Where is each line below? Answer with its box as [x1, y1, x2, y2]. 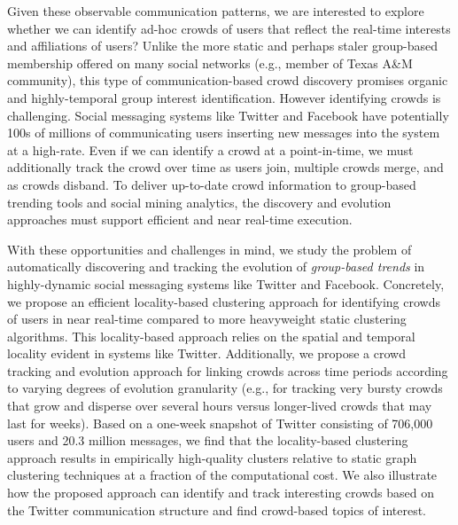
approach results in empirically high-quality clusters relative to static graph [7, 448, 417, 466]
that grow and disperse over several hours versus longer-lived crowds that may [7, 396, 432, 415]
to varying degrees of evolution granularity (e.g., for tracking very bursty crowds [7, 379, 443, 397]
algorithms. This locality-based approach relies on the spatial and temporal [7, 326, 415, 345]
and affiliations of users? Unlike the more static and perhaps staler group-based [7, 36, 439, 55]
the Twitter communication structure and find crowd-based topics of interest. [7, 500, 427, 519]
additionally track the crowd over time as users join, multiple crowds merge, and [7, 158, 444, 176]
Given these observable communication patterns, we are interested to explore [7, 2, 424, 20]
